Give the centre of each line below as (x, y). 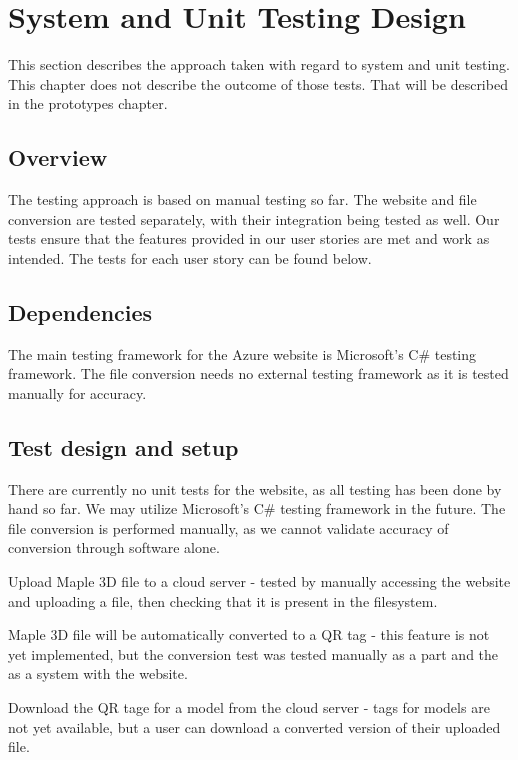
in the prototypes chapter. (88, 103)
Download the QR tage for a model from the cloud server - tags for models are (249, 707)
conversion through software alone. (114, 547)
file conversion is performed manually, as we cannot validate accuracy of (228, 527)
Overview (58, 157)
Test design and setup (123, 446)
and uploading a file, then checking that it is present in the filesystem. (223, 600)
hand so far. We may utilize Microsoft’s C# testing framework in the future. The (257, 508)
